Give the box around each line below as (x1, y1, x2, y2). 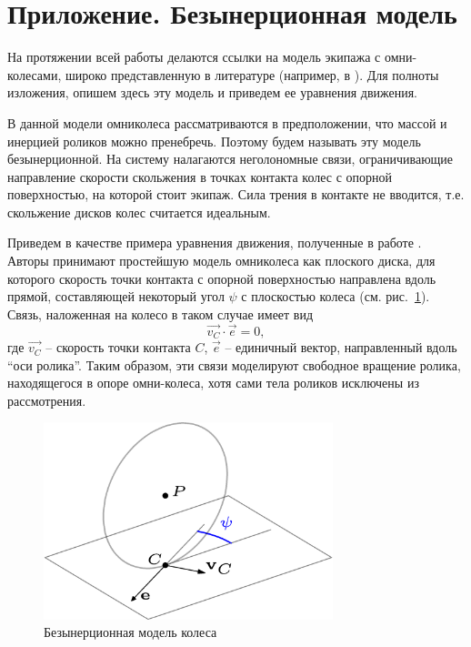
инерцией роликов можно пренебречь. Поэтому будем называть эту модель (7, 131, 421, 150)
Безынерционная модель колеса (44, 622, 217, 642)
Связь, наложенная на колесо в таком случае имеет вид (7, 304, 314, 323)
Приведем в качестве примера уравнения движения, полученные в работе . (7, 233, 422, 252)
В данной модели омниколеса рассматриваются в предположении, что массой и (7, 113, 447, 132)
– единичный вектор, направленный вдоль (225, 338, 457, 357)
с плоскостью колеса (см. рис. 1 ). (241, 287, 430, 306)
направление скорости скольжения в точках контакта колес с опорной (7, 167, 393, 186)
